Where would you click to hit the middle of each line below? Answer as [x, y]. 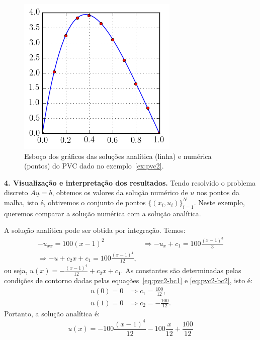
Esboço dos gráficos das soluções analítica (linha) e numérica [118, 156]
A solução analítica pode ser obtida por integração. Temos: [95, 230]
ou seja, [16, 270]
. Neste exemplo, [219, 202]
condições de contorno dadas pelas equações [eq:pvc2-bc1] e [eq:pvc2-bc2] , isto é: [128, 280]
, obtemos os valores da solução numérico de [120, 192]
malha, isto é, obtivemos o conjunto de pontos [75, 202]
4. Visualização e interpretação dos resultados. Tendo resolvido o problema [130, 182]
